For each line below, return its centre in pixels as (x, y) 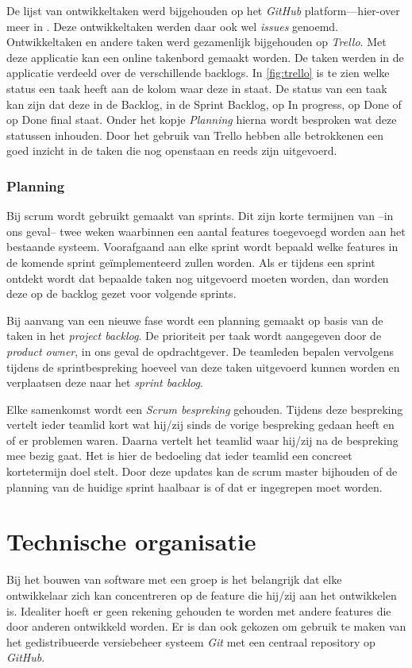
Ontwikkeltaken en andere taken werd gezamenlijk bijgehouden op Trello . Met (196, 42)
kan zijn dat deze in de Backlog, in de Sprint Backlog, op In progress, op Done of (204, 104)
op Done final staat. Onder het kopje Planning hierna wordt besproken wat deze (202, 120)
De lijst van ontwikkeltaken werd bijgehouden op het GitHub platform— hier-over (203, 10)
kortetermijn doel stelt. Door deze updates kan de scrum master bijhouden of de (202, 471)
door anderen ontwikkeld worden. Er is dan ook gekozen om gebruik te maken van (206, 626)
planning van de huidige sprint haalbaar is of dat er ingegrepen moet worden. (194, 487)
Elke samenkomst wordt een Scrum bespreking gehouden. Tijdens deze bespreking (205, 409)
